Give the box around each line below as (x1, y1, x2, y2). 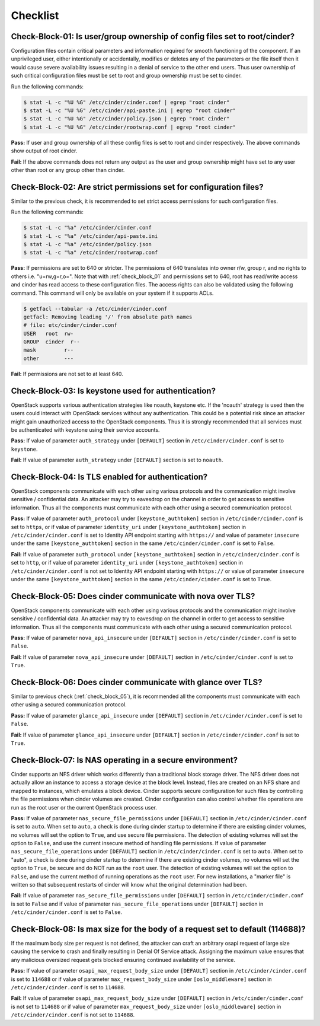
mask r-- (23, 347, 74, 353)
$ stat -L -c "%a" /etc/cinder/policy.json (23, 241, 152, 247)
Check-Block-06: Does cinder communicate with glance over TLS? (11, 677, 263, 687)
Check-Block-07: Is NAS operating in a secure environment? (11, 755, 238, 765)
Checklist (11, 9, 59, 22)
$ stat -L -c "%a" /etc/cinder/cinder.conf (23, 224, 152, 231)
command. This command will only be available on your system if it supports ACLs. (11, 289, 214, 297)
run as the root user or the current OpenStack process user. (11, 804, 157, 811)
